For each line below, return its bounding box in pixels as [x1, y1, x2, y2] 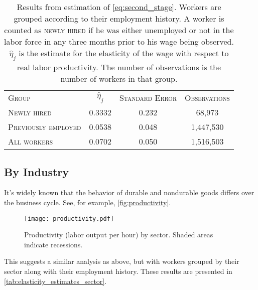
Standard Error [119, 92, 177, 104]
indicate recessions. [24, 239, 83, 249]
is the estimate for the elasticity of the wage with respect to [19, 47, 229, 59]
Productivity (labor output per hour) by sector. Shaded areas [24, 229, 213, 240]
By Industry [4, 164, 69, 179]
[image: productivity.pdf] [24, 215, 114, 222]
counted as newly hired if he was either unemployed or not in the [4, 24, 234, 36]
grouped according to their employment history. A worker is [14, 13, 224, 24]
